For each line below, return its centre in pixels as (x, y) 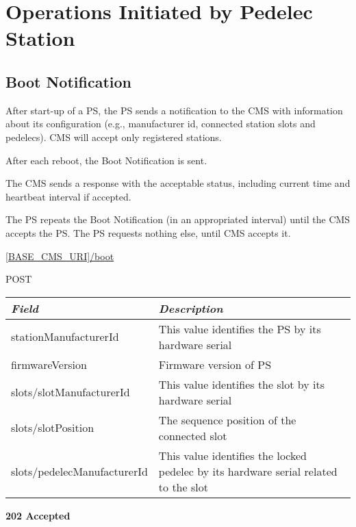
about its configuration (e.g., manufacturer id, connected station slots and (161, 124)
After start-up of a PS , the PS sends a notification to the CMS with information (174, 110)
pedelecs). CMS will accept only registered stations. (114, 137)
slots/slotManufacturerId (71, 392)
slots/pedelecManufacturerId (79, 471)
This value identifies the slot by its (241, 384)
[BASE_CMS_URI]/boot (60, 256)
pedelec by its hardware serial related (248, 471)
